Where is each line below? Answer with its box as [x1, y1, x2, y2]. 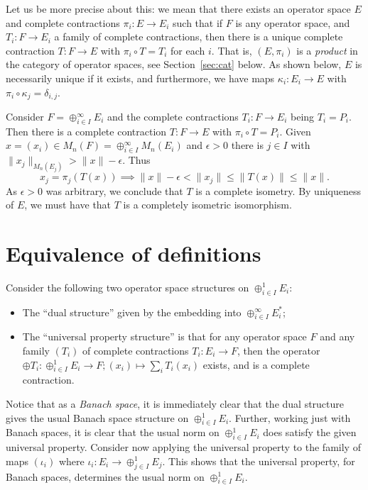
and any [320, 329, 355, 344]
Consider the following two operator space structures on [6, 279, 249, 294]
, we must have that [24, 197, 112, 212]
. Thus [122, 152, 151, 167]
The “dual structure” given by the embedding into [22, 304, 242, 319]
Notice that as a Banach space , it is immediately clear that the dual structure [6, 396, 345, 411]
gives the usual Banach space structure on [6, 410, 189, 425]
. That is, [211, 43, 252, 57]
